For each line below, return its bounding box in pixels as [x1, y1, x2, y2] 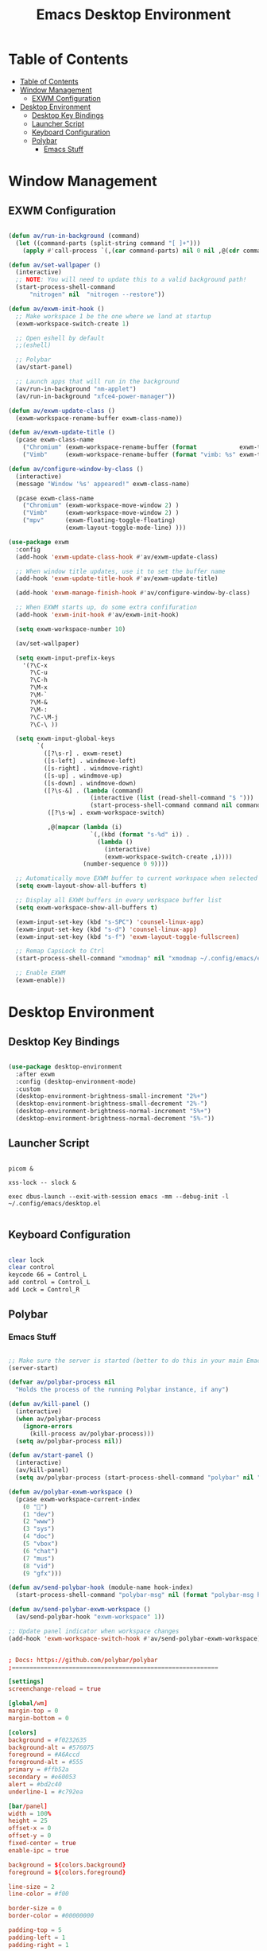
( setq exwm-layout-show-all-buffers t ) [15, 882, 148, 890]
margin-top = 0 [8, 1707, 59, 1715]
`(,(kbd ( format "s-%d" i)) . [90, 830, 191, 839]
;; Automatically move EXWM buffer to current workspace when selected [15, 874, 258, 882]
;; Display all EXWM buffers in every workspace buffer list [15, 897, 222, 905]
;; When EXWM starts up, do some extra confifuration [15, 603, 197, 612]
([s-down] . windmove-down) [43, 779, 137, 787]
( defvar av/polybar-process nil [8, 1378, 115, 1386]
